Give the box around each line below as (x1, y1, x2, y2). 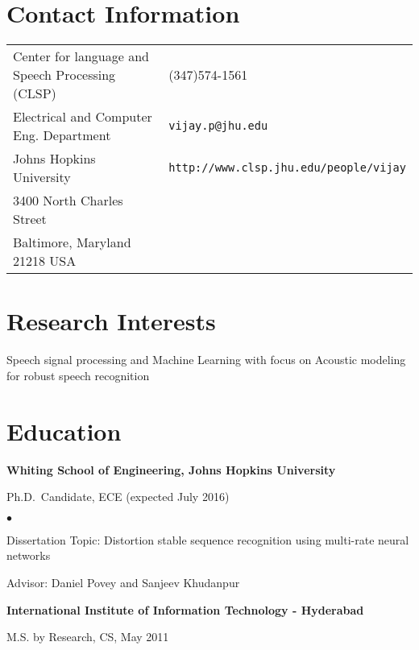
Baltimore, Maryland (13, 233, 131, 252)
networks (6, 547, 51, 564)
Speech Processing (13, 65, 116, 85)
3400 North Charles (13, 191, 123, 210)
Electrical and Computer (13, 107, 152, 126)
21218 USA (13, 251, 77, 271)
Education (6, 414, 122, 447)
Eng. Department (13, 126, 111, 145)
